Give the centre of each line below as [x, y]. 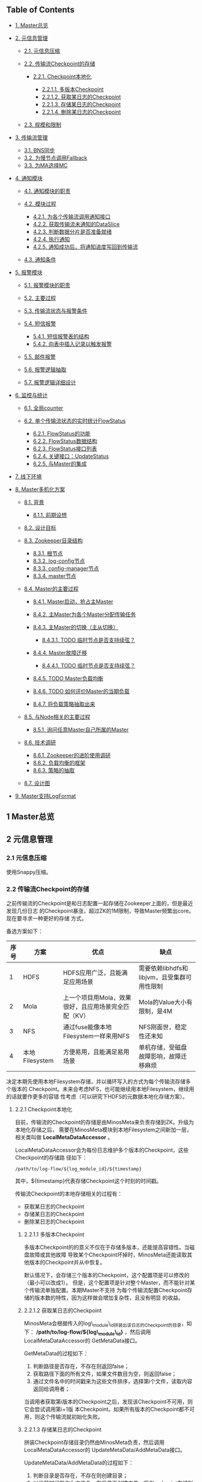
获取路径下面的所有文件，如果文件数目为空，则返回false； [105, 1374]
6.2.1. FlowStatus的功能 [62, 433]
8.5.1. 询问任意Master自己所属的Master [81, 729]
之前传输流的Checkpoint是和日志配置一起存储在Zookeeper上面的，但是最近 [100, 903]
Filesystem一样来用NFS [96, 1036]
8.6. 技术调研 [40, 742]
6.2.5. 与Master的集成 [60, 463]
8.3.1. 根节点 [48, 553]
